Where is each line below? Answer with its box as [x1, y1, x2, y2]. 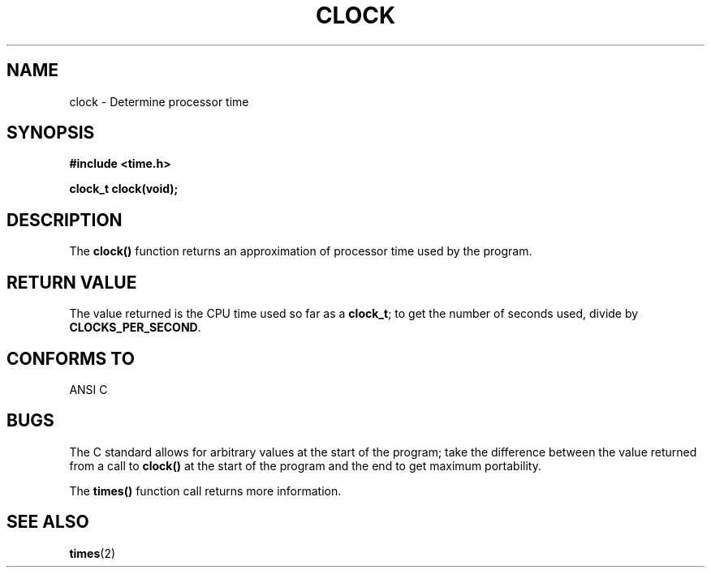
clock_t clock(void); [69, 182, 179, 196]
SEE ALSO [6, 512, 89, 533]
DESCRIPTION [6, 209, 123, 230]
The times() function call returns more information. [69, 483, 342, 498]
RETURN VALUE [6, 272, 137, 293]
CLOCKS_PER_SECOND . [69, 320, 201, 335]
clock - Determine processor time [69, 94, 249, 109]
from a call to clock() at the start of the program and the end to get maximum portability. [69, 458, 541, 473]
